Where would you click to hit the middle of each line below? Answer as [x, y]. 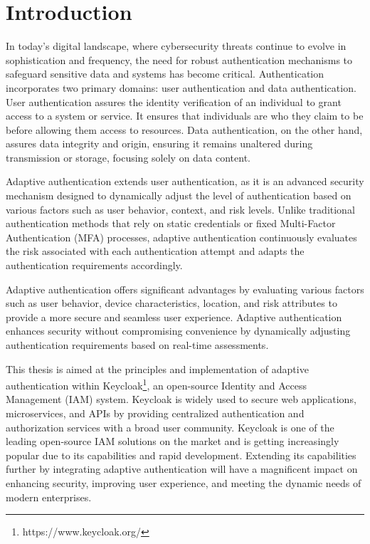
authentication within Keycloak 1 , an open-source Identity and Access [157, 384]
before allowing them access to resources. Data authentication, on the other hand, [184, 129]
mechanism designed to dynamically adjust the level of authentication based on [179, 195]
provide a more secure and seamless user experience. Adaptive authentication [174, 317]
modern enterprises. [49, 497]
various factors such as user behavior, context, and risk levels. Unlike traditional [180, 209]
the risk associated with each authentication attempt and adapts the [155, 251]
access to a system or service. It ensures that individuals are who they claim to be [185, 116]
